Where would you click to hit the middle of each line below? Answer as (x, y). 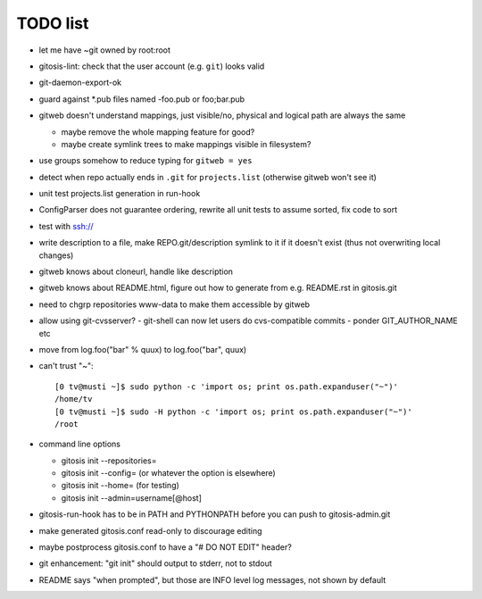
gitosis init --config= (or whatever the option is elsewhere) (168, 473)
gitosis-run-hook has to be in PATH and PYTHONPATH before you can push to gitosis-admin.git (215, 514)
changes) (56, 255)
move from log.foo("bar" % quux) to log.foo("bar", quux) (143, 349)
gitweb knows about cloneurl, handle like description (136, 271)
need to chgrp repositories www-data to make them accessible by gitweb (175, 304)
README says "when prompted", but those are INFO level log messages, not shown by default (212, 579)
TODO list (53, 23)
